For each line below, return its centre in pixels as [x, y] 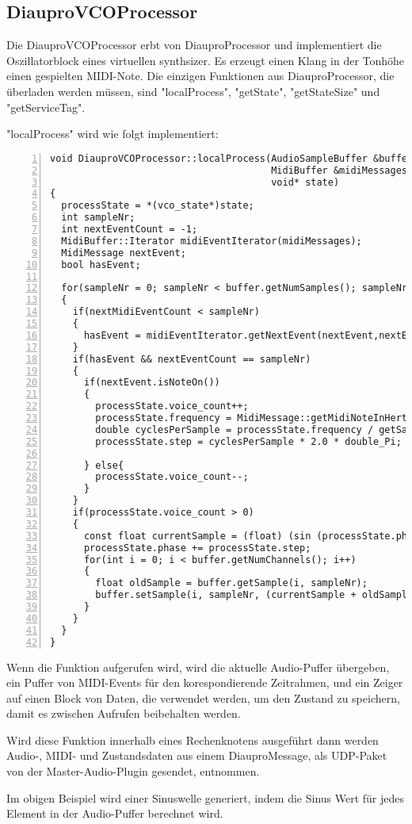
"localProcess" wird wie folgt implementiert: [113, 134]
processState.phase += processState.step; [197, 548]
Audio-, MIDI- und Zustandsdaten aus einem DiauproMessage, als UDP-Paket [197, 755]
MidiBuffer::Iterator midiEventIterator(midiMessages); [212, 241]
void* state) [305, 182]
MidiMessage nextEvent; [124, 253]
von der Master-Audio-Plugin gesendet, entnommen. [133, 771]
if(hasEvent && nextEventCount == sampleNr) [192, 359]
